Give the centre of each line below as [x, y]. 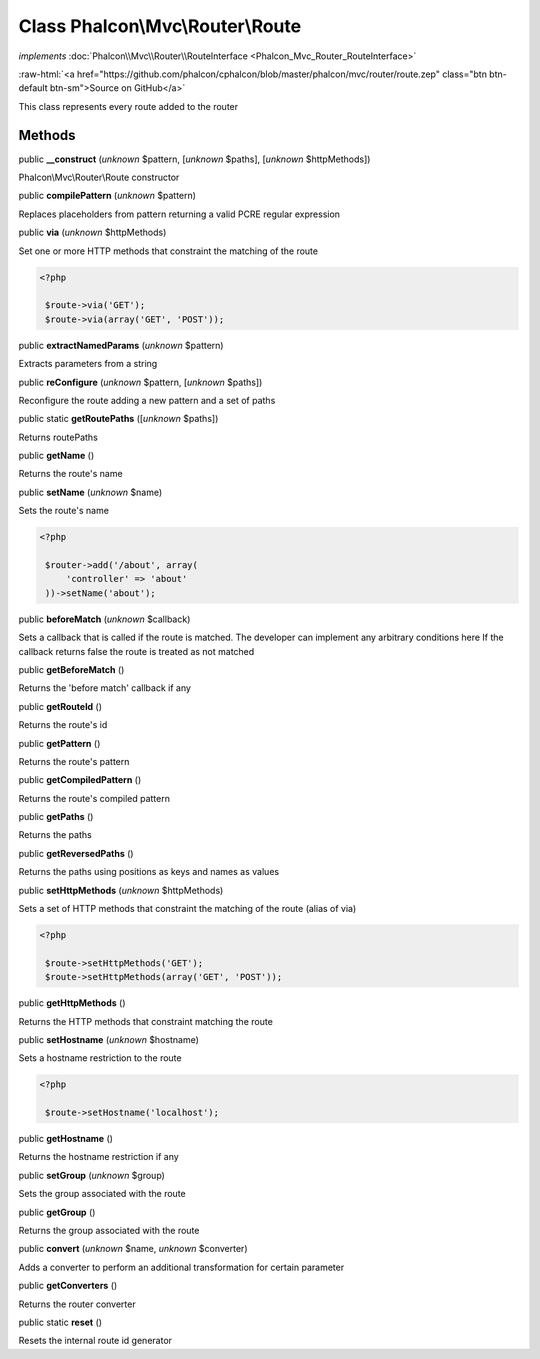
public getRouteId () [60, 706]
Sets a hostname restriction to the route [100, 1058]
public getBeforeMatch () [71, 669]
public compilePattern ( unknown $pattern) [107, 196]
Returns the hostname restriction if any [98, 1157]
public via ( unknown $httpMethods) [92, 232]
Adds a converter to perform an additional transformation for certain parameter [181, 1267]
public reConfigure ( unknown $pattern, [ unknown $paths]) [140, 382]
